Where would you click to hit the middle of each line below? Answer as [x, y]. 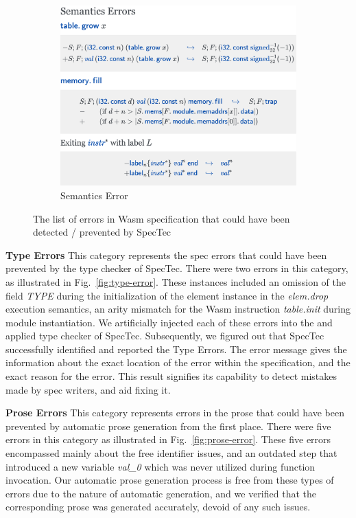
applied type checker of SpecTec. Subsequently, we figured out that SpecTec [165, 336]
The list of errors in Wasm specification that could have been [162, 218]
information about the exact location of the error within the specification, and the [178, 362]
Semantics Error [94, 195]
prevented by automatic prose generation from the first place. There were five [168, 426]
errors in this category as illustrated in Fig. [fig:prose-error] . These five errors [168, 439]
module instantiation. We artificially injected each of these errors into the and [169, 322]
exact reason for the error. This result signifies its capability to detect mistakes [171, 376]
